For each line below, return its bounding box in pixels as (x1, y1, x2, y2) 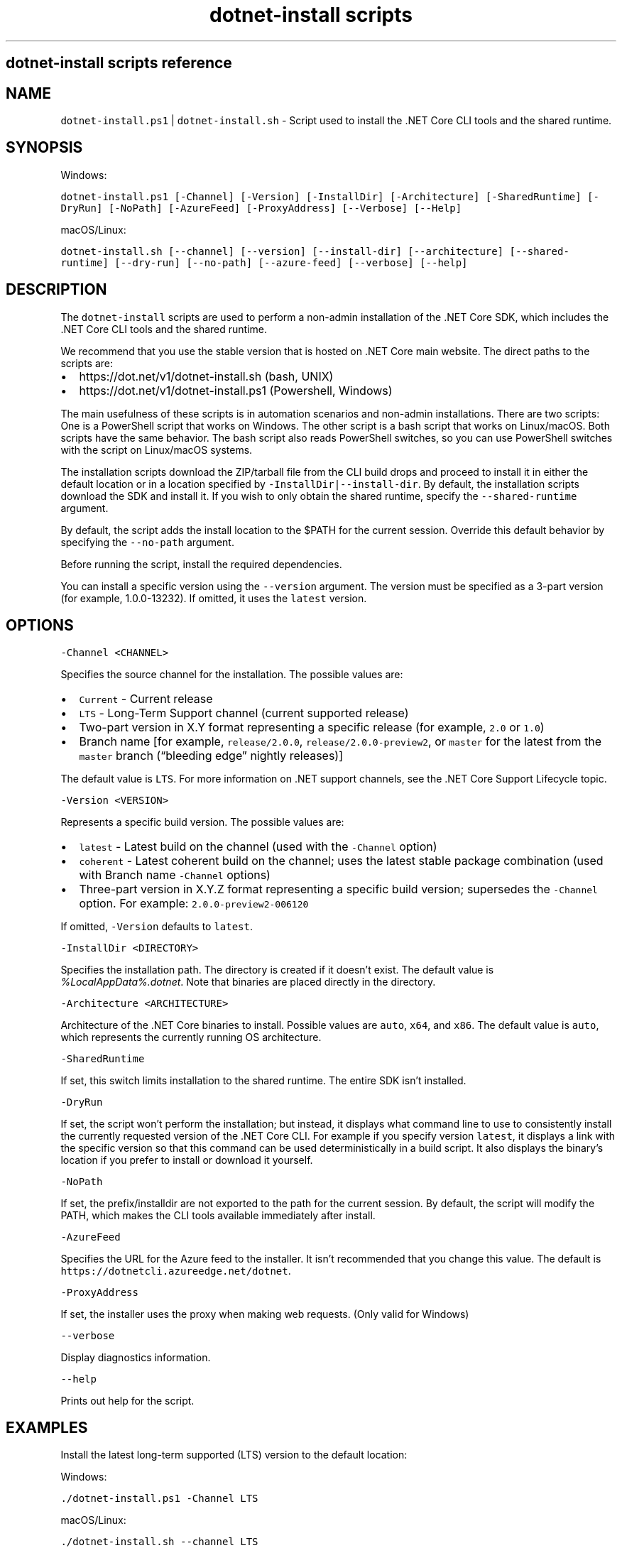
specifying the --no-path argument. (60, 535, 234, 548)
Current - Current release (79, 691, 213, 706)
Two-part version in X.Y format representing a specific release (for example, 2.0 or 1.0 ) (79, 719, 545, 734)
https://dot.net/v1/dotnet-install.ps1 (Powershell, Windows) (79, 383, 393, 398)
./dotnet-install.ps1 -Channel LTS (60, 1493, 258, 1505)
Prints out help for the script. (60, 1394, 195, 1407)
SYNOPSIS (6, 138, 83, 157)
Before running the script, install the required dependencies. (60, 557, 342, 570)
